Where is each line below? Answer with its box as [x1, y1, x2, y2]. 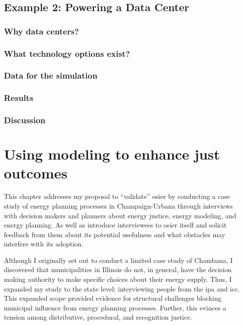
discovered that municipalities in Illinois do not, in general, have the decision [4, 264, 232, 275]
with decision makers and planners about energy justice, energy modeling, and [4, 210, 236, 220]
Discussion [4, 114, 46, 126]
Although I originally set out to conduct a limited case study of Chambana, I [4, 255, 233, 265]
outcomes [4, 163, 68, 183]
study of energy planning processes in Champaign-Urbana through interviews [4, 200, 233, 211]
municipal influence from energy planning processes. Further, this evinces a [4, 302, 227, 312]
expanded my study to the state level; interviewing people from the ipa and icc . [4, 283, 240, 293]
